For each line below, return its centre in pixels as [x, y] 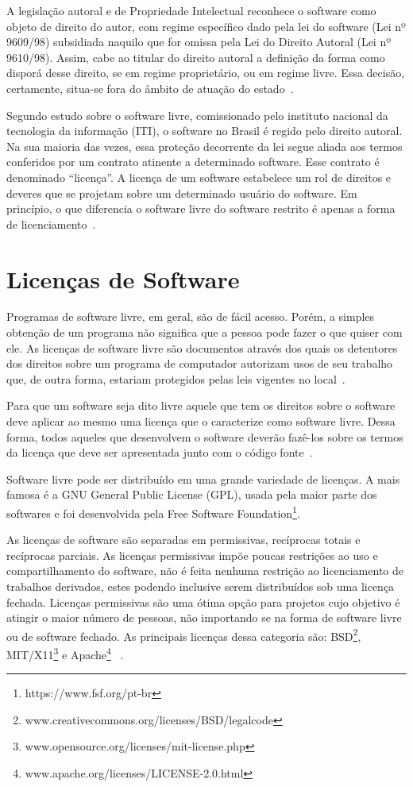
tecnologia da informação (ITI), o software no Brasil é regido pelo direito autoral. [205, 131]
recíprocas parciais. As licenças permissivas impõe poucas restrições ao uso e [192, 555]
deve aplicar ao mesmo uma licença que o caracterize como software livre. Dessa [201, 421]
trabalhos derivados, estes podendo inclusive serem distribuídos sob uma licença [201, 586]
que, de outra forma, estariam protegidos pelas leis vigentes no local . [176, 378]
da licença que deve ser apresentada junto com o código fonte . [160, 452]
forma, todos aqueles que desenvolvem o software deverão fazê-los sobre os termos [205, 436]
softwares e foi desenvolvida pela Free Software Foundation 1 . [153, 511]
